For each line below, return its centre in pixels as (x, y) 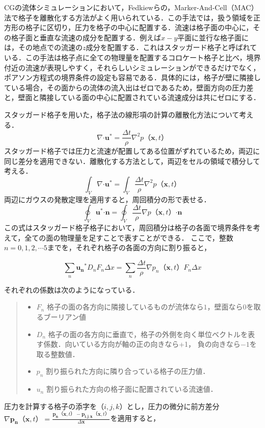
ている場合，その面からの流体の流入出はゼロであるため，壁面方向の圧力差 (129, 87)
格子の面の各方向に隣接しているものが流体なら (125, 307)
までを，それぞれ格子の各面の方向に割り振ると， (129, 247)
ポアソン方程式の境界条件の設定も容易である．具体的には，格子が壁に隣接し (132, 77)
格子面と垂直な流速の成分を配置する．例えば (86, 37)
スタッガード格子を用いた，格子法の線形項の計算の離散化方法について (122, 114)
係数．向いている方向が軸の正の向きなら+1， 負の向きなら (142, 344)
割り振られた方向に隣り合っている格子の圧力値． (128, 371)
